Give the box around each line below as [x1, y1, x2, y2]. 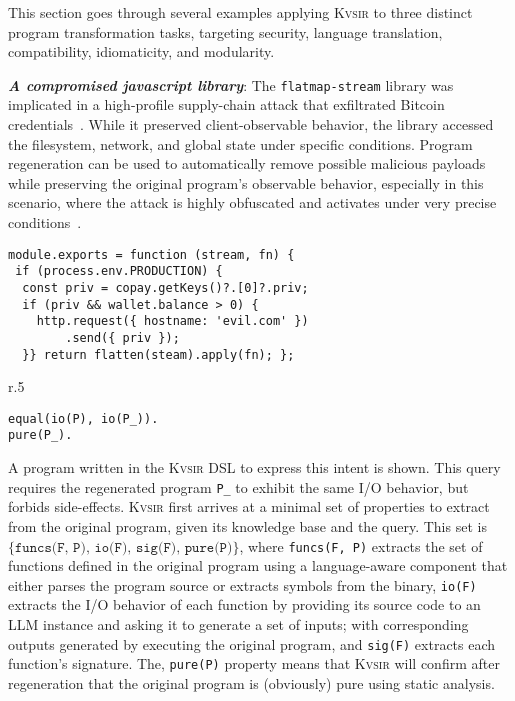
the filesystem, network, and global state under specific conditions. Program [8, 133, 473, 154]
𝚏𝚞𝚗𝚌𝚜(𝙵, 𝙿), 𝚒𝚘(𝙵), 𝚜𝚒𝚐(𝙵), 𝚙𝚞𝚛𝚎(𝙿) [15, 540, 233, 555]
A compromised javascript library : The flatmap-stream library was [8, 74, 454, 95]
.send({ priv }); [65, 330, 180, 345]
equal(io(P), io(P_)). [8, 411, 159, 426]
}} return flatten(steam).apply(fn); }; [22, 347, 295, 362]
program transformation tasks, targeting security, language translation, [8, 21, 443, 42]
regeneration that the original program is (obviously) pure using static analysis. [8, 672, 495, 693]
